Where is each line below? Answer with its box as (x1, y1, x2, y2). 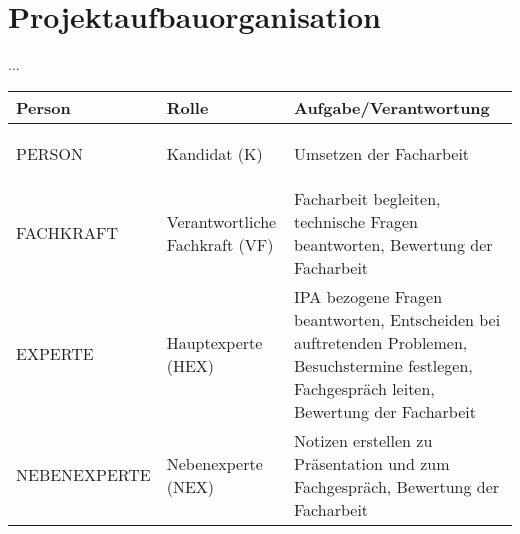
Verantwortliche (166, 209, 277, 233)
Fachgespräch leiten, (294, 376, 435, 400)
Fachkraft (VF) (166, 232, 274, 256)
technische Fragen (294, 209, 418, 233)
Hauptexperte (166, 330, 263, 354)
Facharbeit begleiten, (294, 186, 441, 210)
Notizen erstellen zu (294, 428, 433, 452)
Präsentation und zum (294, 451, 450, 475)
